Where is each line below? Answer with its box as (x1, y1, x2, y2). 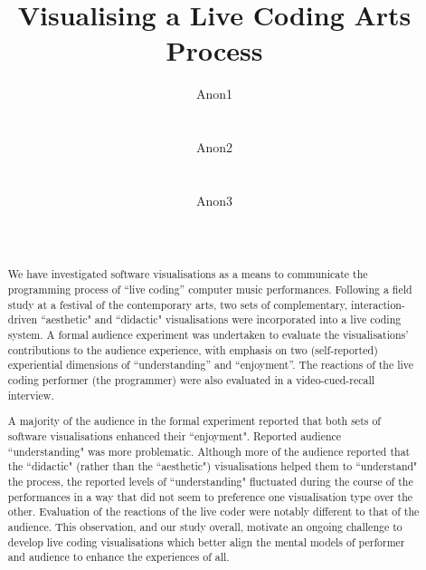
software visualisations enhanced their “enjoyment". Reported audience (7, 428, 342, 443)
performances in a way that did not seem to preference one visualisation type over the (7, 488, 413, 504)
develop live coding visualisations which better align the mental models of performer (7, 534, 405, 549)
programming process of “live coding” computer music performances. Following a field (7, 282, 412, 297)
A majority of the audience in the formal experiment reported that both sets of (7, 413, 381, 429)
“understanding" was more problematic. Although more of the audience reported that (7, 443, 411, 459)
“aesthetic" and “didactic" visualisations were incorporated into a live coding (41, 312, 402, 327)
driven (7, 312, 38, 327)
